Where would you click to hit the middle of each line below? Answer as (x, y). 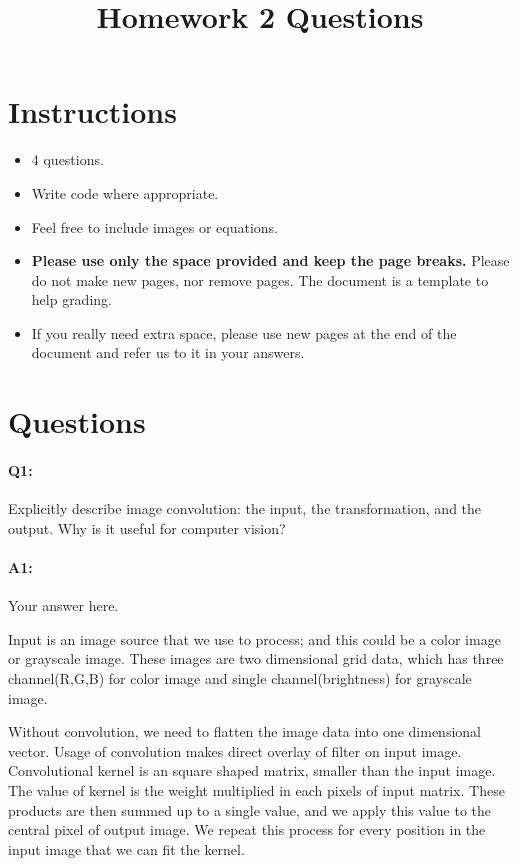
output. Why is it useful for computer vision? (147, 527)
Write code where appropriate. (125, 192)
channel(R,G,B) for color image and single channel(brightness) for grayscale (240, 678)
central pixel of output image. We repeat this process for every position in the (247, 829)
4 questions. (67, 159)
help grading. (71, 299)
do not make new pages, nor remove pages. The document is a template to (260, 279)
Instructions (92, 111)
